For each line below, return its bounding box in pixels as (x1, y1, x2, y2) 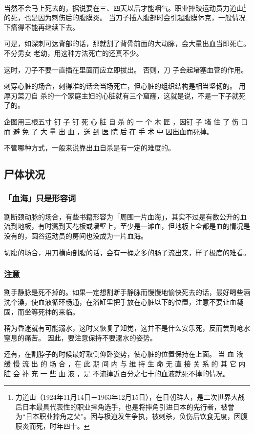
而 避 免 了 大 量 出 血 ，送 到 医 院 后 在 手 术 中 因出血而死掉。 (4, 126, 214, 136)
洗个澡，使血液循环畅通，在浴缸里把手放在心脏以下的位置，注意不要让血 (4, 296, 236, 307)
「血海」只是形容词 (4, 192, 76, 204)
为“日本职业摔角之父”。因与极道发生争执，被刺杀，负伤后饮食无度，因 (15, 411, 241, 421)
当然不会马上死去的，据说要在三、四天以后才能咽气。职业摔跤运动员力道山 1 (4, 1, 246, 13)
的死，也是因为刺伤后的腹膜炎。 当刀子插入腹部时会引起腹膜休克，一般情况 (4, 12, 246, 23)
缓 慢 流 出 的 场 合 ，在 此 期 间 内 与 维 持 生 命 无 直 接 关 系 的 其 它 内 (4, 358, 246, 368)
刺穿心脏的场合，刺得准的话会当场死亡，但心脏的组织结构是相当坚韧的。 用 (4, 81, 246, 91)
